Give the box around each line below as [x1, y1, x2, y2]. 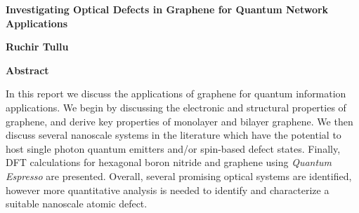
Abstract [6, 62, 49, 77]
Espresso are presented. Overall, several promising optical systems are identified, [6, 168, 352, 183]
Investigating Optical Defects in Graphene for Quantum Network [6, 2, 329, 16]
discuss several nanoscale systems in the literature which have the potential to [6, 128, 341, 142]
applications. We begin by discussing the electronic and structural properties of [6, 99, 346, 114]
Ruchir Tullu [6, 39, 69, 54]
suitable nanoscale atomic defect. [6, 196, 148, 211]
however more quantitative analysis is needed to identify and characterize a [6, 182, 329, 197]
